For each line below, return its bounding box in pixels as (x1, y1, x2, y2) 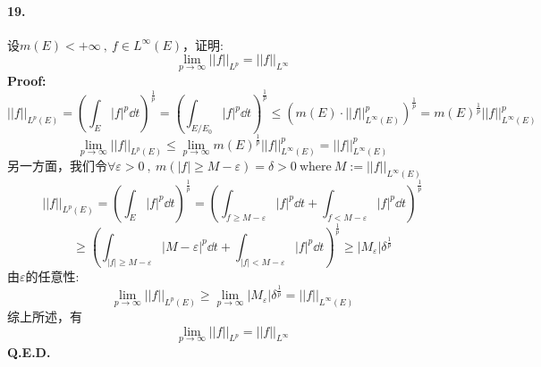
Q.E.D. (7, 342, 51, 361)
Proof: (7, 71, 46, 89)
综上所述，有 (7, 306, 82, 325)
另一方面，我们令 (7, 156, 107, 175)
